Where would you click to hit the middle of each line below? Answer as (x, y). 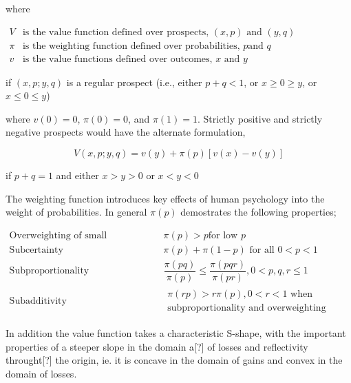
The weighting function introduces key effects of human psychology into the (165, 198)
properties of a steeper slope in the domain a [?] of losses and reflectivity (157, 346)
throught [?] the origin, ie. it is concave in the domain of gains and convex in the (174, 360)
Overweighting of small (58, 235)
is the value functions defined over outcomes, (117, 59)
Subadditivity (38, 301)
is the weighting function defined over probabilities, (131, 46)
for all (262, 250)
